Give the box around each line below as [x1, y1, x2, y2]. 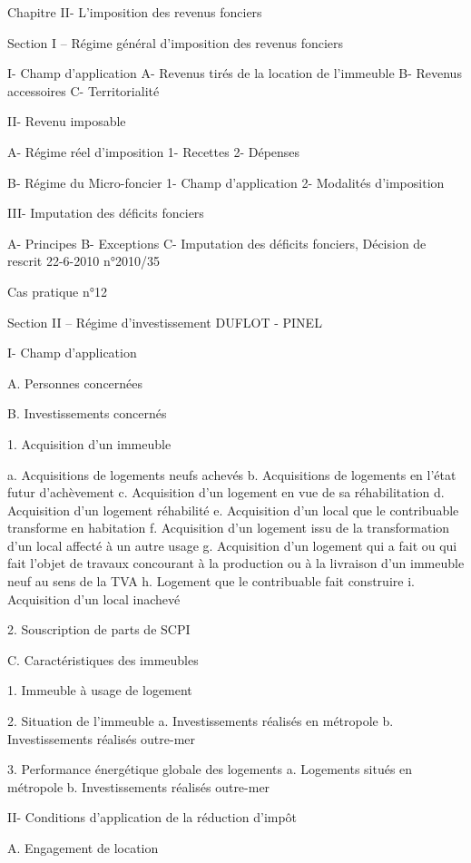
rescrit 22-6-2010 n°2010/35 [7, 251, 160, 270]
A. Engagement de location [7, 838, 159, 857]
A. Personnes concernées [7, 373, 143, 392]
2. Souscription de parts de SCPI [7, 620, 191, 639]
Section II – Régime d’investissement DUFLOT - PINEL [7, 312, 322, 331]
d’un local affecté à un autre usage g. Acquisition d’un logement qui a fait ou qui [7, 535, 457, 554]
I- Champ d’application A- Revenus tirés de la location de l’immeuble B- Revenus [7, 64, 462, 83]
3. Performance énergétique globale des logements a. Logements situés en [7, 760, 413, 779]
